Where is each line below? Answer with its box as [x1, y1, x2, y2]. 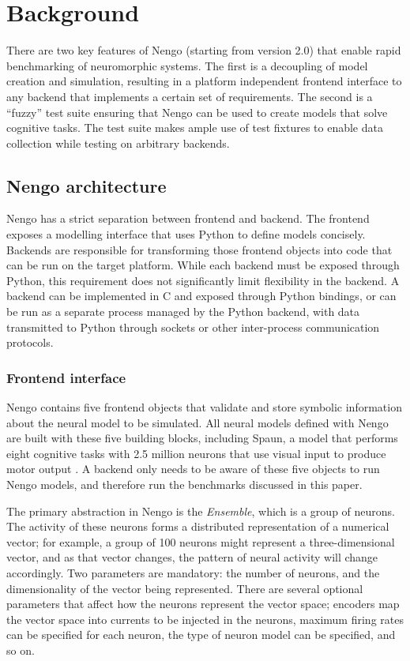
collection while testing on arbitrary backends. [6, 134, 230, 151]
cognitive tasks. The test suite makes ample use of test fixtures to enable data [6, 119, 383, 136]
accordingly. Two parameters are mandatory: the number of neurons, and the [6, 564, 380, 580]
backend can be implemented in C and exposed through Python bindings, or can [6, 287, 397, 304]
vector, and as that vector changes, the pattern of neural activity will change [6, 549, 378, 565]
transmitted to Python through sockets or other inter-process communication [6, 318, 380, 335]
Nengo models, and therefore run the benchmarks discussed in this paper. [6, 476, 363, 493]
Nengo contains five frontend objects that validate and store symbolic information [6, 399, 402, 415]
